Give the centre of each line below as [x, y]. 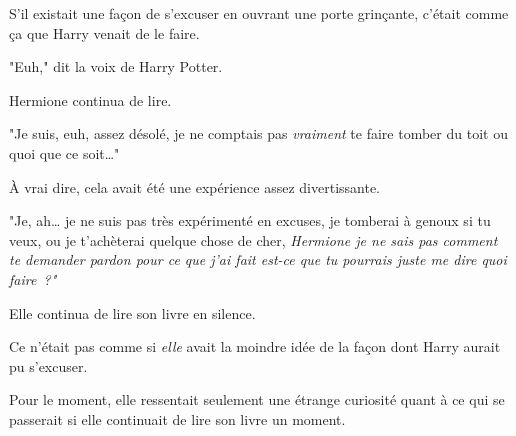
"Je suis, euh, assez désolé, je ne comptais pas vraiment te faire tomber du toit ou [258, 133]
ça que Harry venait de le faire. [104, 32]
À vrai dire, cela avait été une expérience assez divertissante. [195, 186]
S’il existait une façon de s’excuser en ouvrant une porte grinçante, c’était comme [259, 13]
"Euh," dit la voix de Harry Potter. [116, 66]
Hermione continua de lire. [90, 99]
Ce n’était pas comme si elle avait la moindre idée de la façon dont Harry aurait [255, 346]
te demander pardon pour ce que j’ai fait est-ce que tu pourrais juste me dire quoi [258, 259]
